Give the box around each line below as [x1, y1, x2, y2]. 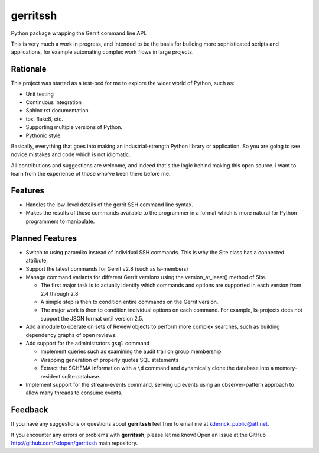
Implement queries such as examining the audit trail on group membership [40, 348, 222, 355]
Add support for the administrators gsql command [25, 340, 150, 347]
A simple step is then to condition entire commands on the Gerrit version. [40, 299, 219, 306]
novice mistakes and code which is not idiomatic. [11, 151, 131, 158]
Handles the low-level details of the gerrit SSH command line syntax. [25, 201, 193, 208]
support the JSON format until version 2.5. [40, 315, 144, 322]
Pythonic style [25, 132, 61, 139]
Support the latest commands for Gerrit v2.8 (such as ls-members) [25, 265, 188, 272]
